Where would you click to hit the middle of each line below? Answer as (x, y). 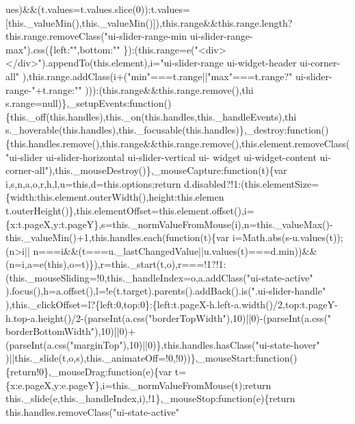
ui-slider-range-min (147, 36)
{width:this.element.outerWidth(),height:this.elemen (115, 197)
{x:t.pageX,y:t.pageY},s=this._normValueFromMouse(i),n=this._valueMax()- (169, 224)
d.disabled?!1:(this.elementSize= (252, 183)
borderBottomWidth (48, 331)
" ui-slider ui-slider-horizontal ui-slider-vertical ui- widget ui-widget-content (161, 157)
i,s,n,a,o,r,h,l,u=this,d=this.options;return (93, 183)
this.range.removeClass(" (57, 36)
